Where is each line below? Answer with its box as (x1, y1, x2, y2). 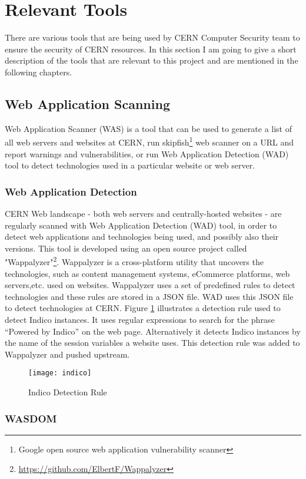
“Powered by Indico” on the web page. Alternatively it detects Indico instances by (5, 325, 301, 337)
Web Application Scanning (5, 94, 170, 113)
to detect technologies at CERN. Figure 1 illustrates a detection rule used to (5, 302, 281, 314)
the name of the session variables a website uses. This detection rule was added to (5, 336, 300, 349)
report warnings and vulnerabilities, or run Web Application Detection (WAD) (5, 147, 289, 160)
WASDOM (5, 411, 57, 425)
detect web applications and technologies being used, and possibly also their (5, 230, 279, 243)
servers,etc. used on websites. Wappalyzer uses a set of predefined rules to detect (5, 279, 295, 291)
